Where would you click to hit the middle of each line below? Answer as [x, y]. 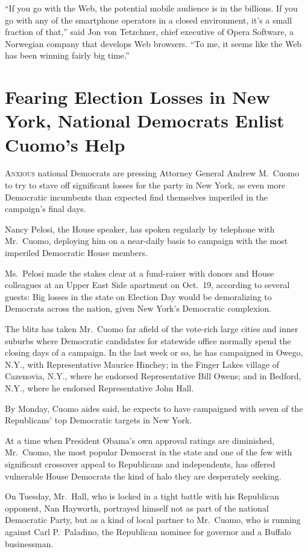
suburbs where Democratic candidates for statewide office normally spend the [148, 340]
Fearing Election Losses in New [138, 97]
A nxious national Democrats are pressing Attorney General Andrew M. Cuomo [152, 173]
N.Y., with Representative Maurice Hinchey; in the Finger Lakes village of [142, 364]
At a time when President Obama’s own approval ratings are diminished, [140, 440]
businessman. [29, 543]
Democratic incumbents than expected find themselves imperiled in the [137, 197]
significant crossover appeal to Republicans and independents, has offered [140, 464]
